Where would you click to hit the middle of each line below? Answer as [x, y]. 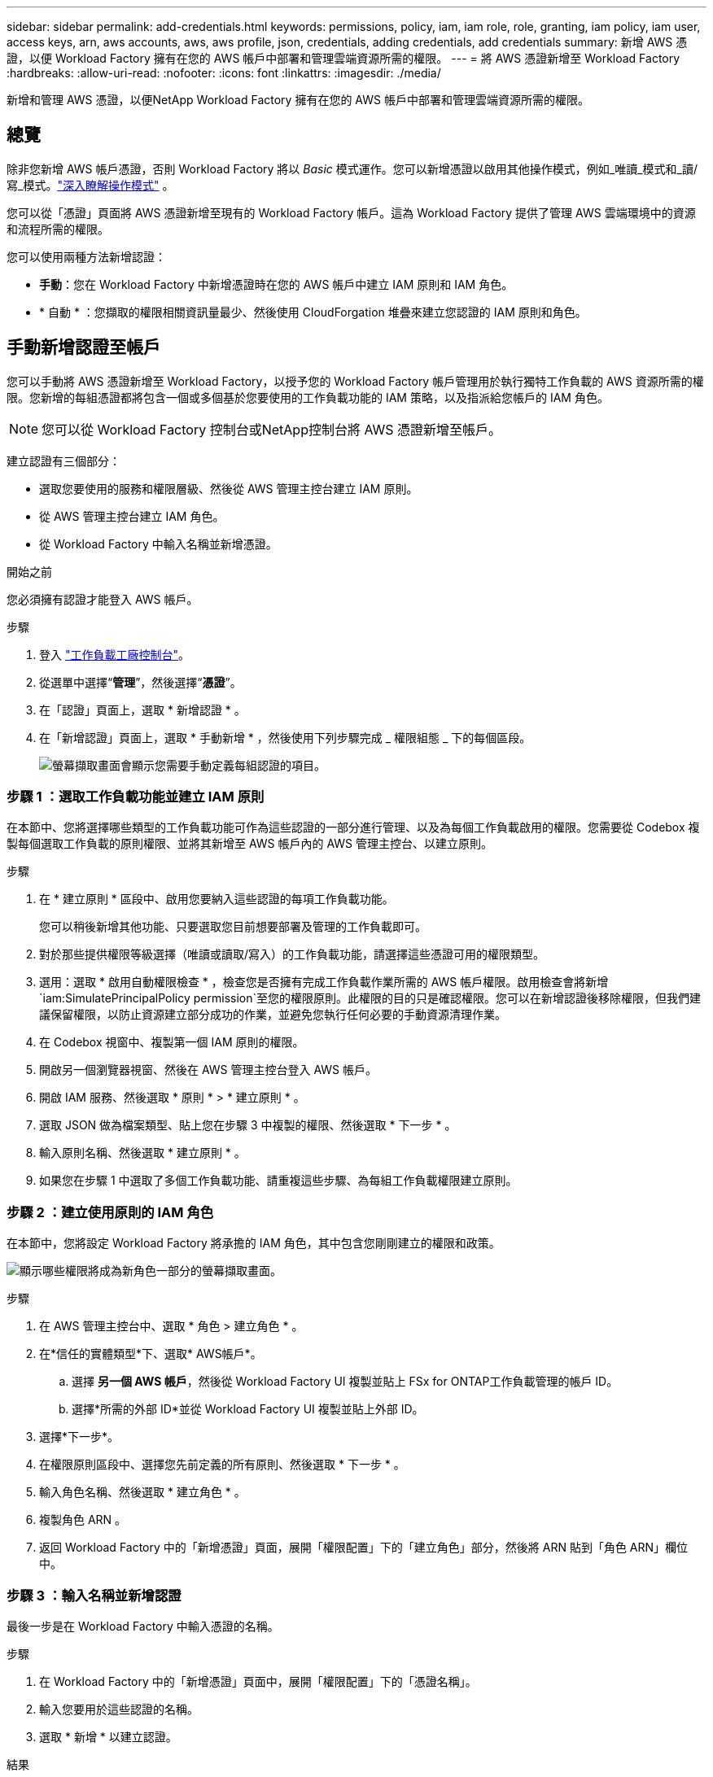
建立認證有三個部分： [63, 461]
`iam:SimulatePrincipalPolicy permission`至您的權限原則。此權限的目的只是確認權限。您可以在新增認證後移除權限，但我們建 [370, 998]
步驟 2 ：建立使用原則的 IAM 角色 [110, 1212]
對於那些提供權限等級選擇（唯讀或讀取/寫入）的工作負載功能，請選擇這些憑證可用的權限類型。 [292, 954]
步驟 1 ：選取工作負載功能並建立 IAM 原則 [136, 797]
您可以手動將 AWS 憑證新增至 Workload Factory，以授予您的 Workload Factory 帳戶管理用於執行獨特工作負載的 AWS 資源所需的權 [355, 381]
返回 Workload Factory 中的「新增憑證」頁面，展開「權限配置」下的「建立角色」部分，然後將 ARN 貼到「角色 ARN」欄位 [364, 1548]
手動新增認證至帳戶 [83, 347]
